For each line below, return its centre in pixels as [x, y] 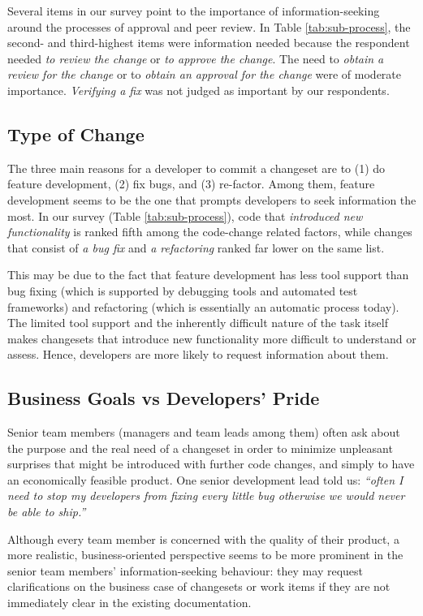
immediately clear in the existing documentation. [129, 603]
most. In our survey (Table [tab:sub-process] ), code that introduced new [185, 215]
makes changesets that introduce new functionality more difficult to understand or [212, 338]
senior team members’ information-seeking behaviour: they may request [185, 570]
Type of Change [76, 134]
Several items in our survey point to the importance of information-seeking [194, 11]
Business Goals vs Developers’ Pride [164, 398]
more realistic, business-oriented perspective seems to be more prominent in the [205, 555]
